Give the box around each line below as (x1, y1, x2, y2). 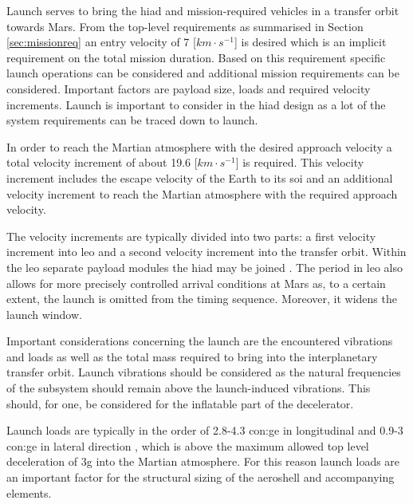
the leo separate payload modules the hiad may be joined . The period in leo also (6, 258, 403, 275)
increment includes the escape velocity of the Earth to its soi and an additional (6, 169, 393, 186)
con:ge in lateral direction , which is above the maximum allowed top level (6, 437, 369, 454)
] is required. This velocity (235, 154, 364, 171)
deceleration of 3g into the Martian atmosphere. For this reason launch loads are (6, 453, 400, 470)
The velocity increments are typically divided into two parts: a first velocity (6, 227, 376, 244)
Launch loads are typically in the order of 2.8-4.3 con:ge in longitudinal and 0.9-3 (6, 422, 403, 439)
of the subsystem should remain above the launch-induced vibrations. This (6, 380, 371, 396)
